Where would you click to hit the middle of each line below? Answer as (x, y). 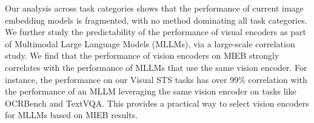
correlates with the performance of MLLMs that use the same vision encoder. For (156, 67)
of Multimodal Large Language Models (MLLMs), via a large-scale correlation (150, 43)
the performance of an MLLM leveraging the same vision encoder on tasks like (151, 91)
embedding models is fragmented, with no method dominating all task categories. (156, 20)
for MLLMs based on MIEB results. (71, 115)
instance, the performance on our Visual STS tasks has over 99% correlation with (156, 79)
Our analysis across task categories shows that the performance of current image (154, 8)
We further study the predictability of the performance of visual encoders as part (155, 32)
